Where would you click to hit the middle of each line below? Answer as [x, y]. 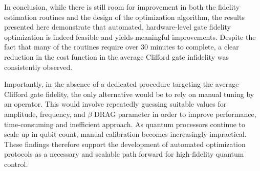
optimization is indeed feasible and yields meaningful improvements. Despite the [130, 36]
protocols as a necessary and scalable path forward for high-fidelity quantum [124, 154]
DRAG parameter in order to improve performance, [175, 114]
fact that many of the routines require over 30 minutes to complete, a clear [122, 47]
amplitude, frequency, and [45, 114]
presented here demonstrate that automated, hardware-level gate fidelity [117, 27]
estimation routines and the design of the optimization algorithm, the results [124, 17]
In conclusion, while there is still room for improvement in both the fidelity [122, 7]
